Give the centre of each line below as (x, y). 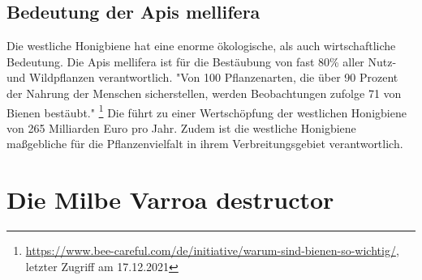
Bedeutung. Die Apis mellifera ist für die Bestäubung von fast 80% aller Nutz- (202, 61)
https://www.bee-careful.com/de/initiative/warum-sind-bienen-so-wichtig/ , (212, 250)
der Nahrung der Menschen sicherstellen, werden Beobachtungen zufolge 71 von (204, 93)
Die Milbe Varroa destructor (170, 199)
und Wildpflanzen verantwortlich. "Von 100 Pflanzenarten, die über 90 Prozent (202, 77)
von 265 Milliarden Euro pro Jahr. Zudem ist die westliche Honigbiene (181, 127)
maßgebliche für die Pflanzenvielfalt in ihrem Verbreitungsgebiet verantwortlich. (205, 144)
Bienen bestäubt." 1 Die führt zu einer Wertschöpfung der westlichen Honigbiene (207, 111)
